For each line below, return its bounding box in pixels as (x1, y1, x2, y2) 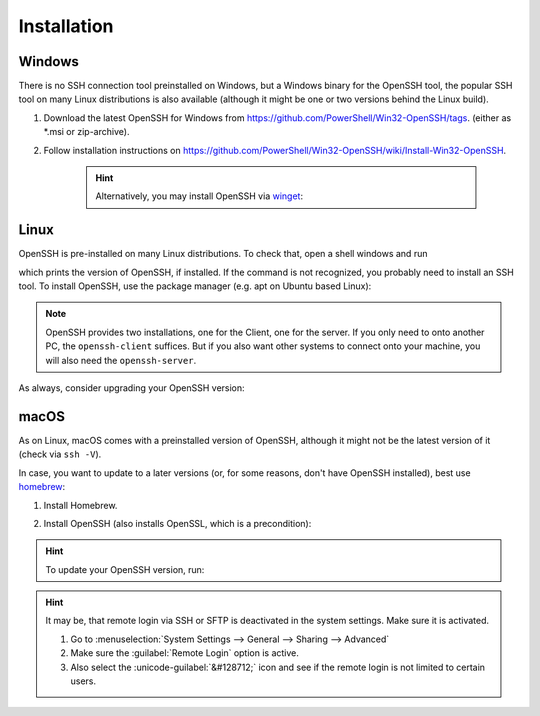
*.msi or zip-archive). (43, 126, 130, 138)
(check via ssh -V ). (18, 448, 102, 460)
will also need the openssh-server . (45, 354, 197, 366)
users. (70, 675, 97, 687)
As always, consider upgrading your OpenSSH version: (18, 382, 245, 394)
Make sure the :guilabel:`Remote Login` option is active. (70, 647, 300, 659)
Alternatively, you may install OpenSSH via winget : (95, 190, 304, 202)
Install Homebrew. (43, 499, 118, 511)
